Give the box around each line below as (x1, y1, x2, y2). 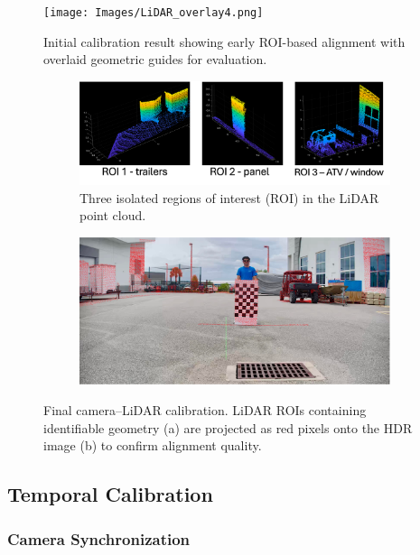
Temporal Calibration (7, 480, 213, 508)
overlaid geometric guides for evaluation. (43, 50, 267, 69)
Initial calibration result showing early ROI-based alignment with (43, 32, 406, 51)
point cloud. (79, 206, 146, 225)
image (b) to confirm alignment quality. (43, 436, 262, 455)
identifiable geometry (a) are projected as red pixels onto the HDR (43, 418, 413, 437)
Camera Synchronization (7, 527, 191, 550)
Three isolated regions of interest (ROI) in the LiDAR (79, 188, 379, 207)
